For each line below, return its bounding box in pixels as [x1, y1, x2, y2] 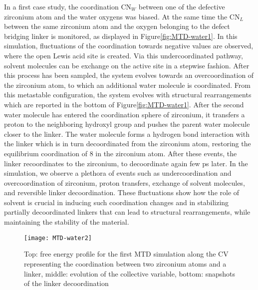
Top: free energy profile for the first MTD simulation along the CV [24, 249, 229, 259]
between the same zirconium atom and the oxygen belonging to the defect [4, 21, 230, 31]
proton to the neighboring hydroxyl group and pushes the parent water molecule [4, 119, 250, 129]
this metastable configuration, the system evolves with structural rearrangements [4, 89, 252, 100]
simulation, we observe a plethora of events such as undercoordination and [4, 168, 232, 178]
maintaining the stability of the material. [4, 217, 129, 227]
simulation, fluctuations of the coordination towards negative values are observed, [4, 40, 254, 51]
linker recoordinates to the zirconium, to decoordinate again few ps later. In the [4, 158, 248, 168]
